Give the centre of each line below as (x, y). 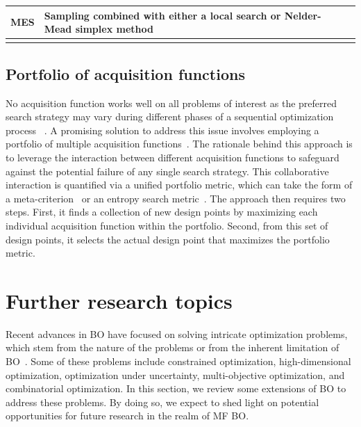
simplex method (114, 29)
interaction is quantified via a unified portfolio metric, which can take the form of (179, 185)
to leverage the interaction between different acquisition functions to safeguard (173, 158)
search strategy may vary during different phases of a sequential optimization (170, 116)
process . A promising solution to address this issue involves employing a (162, 130)
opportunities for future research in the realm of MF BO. (127, 416)
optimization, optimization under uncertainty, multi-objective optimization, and (175, 374)
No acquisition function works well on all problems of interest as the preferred (171, 103)
